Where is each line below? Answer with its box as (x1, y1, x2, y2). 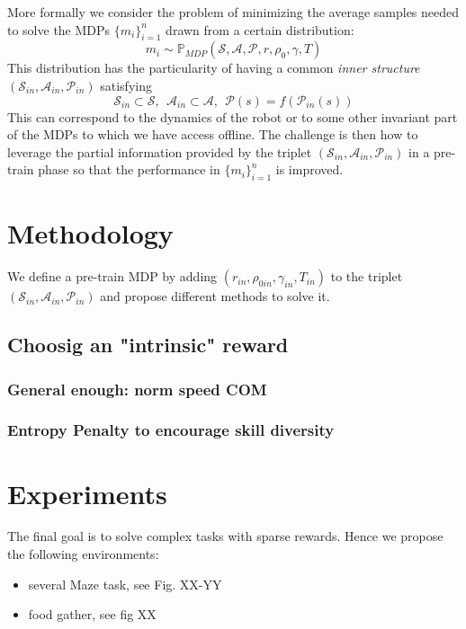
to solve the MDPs (7, 20, 111, 39)
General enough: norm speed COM (7, 377, 267, 400)
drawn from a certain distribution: (166, 20, 354, 39)
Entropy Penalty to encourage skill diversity (7, 419, 335, 441)
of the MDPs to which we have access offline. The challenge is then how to (7, 125, 418, 144)
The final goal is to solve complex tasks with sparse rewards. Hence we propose (7, 527, 444, 545)
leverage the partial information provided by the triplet (7, 142, 312, 161)
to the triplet (330, 267, 403, 286)
